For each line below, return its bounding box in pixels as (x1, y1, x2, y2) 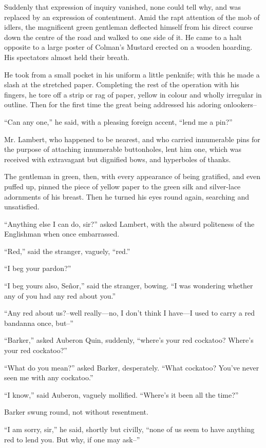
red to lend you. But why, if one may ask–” (4, 434, 140, 444)
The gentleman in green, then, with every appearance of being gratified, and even (4, 171, 261, 182)
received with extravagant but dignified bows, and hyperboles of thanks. (4, 153, 231, 164)
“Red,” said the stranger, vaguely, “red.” (4, 245, 130, 256)
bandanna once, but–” (4, 317, 73, 328)
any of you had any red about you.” (4, 290, 116, 301)
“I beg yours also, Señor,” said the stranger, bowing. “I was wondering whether (4, 280, 253, 291)
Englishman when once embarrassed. (4, 228, 120, 239)
